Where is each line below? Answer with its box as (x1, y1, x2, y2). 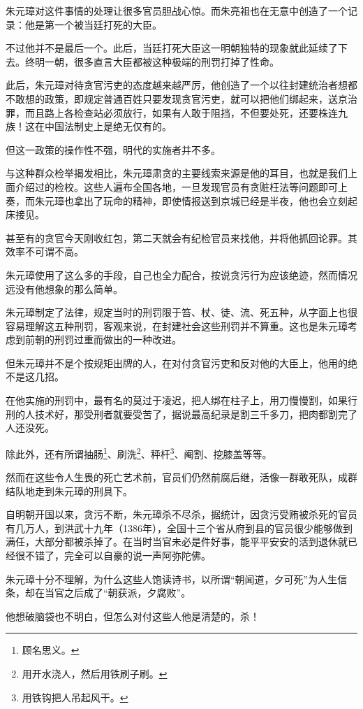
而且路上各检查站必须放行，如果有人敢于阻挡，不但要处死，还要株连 (24, 105, 338, 120)
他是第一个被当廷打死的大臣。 (24, 17, 162, 31)
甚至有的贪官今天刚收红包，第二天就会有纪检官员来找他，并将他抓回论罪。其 (6, 230, 357, 245)
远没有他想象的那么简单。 (6, 281, 123, 296)
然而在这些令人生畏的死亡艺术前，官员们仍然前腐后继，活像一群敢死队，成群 (6, 470, 357, 485)
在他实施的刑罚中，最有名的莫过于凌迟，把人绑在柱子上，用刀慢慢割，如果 (6, 393, 348, 408)
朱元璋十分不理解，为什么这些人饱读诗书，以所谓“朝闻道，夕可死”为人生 (6, 571, 338, 586)
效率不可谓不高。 (6, 244, 84, 259)
